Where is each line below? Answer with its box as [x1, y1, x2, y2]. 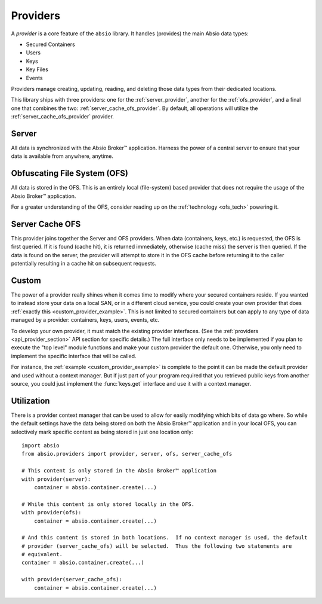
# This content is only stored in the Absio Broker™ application [21, 467, 217, 474]
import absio [21, 443, 60, 449]
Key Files [26, 66, 49, 73]
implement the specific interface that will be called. [11, 352, 137, 359]
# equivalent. [21, 551, 63, 558]
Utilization [11, 395, 50, 406]
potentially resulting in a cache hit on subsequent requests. [11, 260, 157, 267]
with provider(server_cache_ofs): [21, 576, 122, 583]
